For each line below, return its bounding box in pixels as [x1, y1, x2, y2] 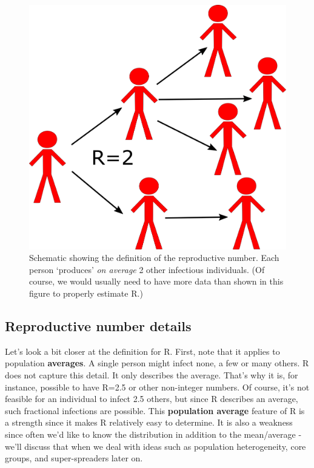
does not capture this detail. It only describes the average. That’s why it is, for [5, 369, 298, 381]
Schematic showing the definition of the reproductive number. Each [29, 251, 279, 264]
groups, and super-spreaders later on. [5, 452, 143, 464]
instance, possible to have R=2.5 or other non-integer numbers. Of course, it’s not [5, 380, 310, 393]
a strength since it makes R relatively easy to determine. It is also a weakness [5, 416, 293, 429]
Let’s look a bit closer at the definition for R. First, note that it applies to [5, 344, 280, 357]
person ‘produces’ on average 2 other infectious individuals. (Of [29, 263, 265, 275]
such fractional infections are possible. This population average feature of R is [5, 404, 305, 417]
